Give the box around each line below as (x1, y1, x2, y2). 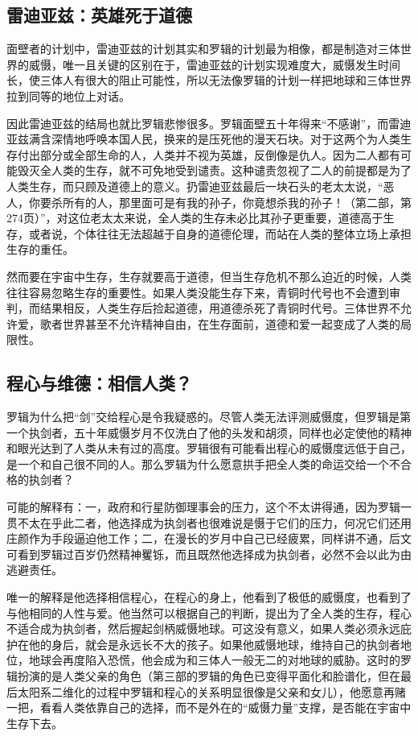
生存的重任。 (6, 241, 74, 258)
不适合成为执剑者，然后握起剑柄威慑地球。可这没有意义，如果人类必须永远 (6, 620, 400, 637)
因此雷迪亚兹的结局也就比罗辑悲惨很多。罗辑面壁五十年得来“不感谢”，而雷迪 (6, 114, 412, 131)
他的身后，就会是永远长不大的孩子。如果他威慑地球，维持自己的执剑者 (28, 635, 400, 652)
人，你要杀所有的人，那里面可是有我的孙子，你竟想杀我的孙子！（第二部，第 (6, 193, 412, 210)
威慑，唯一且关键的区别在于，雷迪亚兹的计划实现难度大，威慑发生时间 (28, 56, 400, 72)
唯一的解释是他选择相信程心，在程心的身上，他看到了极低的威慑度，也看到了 (6, 589, 412, 606)
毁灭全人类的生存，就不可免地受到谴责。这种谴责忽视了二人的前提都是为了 (17, 162, 412, 179)
